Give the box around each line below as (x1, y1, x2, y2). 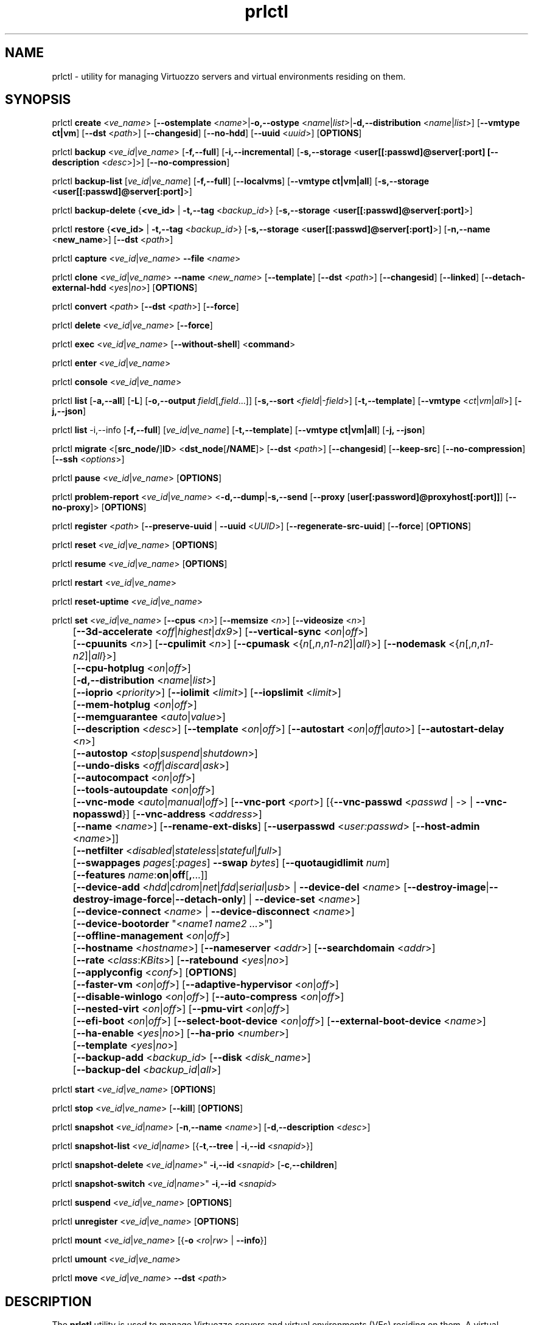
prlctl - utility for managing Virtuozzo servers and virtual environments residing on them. (52, 71, 406, 82)
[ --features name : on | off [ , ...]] (72, 869, 208, 882)
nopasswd (72, 808, 122, 821)
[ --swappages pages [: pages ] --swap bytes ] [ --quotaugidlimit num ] (72, 857, 390, 869)
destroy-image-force (72, 893, 172, 906)
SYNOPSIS (5, 92, 71, 108)
